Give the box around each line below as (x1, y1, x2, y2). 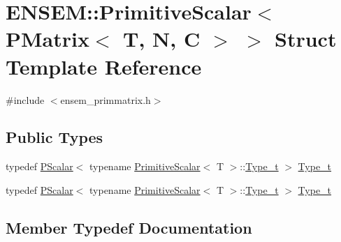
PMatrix (6, 24, 89, 53)
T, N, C (123, 24, 201, 53)
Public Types (6, 126, 103, 148)
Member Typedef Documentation (6, 216, 252, 238)
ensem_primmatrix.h (60, 92, 151, 107)
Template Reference (6, 52, 202, 80)
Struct (275, 24, 337, 53)
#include (6, 92, 45, 107)
